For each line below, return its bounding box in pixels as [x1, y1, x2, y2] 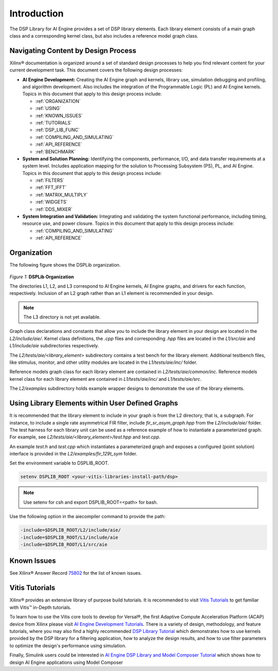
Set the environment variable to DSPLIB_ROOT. [9, 460, 109, 466]
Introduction [9, 8, 64, 19]
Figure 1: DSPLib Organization [9, 273, 74, 280]
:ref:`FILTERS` [35, 178, 64, 184]
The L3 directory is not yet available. [23, 314, 101, 320]
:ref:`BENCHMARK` [35, 148, 76, 154]
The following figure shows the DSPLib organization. [9, 262, 121, 268]
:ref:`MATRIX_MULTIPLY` [35, 191, 89, 198]
